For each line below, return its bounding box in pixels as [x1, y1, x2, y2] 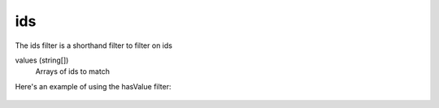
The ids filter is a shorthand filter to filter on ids [15, 41, 172, 50]
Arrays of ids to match [35, 67, 110, 76]
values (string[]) [15, 55, 69, 65]
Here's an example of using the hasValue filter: [15, 81, 172, 91]
